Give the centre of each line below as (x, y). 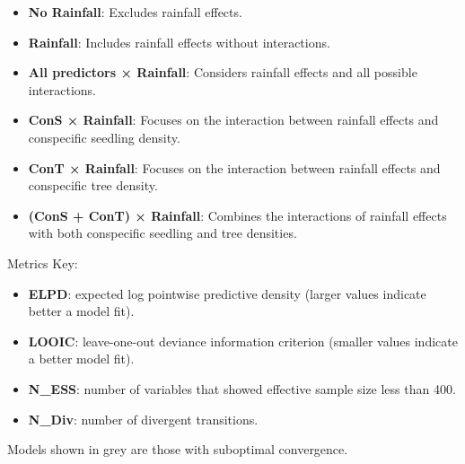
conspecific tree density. (93, 185)
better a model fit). (81, 311)
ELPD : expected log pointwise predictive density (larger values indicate (227, 293)
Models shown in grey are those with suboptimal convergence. (178, 449)
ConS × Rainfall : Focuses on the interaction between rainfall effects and (233, 120)
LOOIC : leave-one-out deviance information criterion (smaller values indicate (243, 341)
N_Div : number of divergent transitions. (143, 419)
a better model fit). (81, 359)
